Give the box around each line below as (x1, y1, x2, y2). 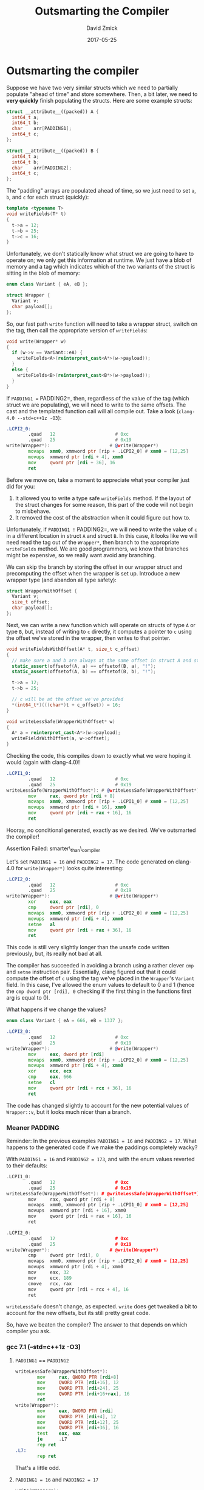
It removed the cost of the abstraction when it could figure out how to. (15, 513, 191, 521)
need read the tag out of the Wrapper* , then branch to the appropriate (6, 538, 180, 546)
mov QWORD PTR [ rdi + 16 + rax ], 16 (37, 1391, 130, 1397)
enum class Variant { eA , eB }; (6, 281, 88, 287)
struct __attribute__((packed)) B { (6, 148, 99, 154)
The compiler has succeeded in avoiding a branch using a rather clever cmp (6, 962, 194, 969)
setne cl (28, 1080, 56, 1086)
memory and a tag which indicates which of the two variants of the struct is (6, 263, 195, 270)
